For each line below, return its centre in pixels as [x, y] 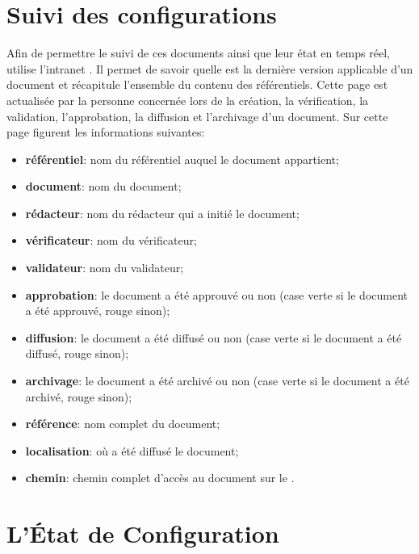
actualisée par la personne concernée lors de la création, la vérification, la [188, 100]
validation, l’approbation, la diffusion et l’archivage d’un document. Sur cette [197, 116]
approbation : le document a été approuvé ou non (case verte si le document [216, 294]
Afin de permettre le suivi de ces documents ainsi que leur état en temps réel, [198, 53]
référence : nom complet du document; [123, 424]
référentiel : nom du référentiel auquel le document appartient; [182, 159]
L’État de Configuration [143, 533]
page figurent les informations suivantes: [106, 132]
